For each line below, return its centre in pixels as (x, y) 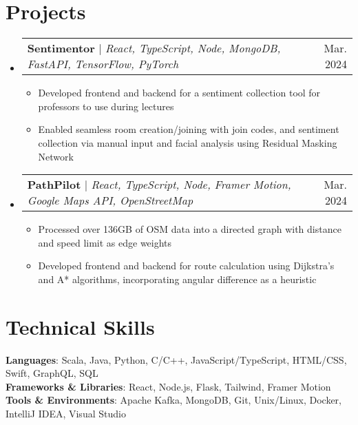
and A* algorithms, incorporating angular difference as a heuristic (177, 279)
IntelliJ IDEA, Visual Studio (66, 413)
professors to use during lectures (106, 106)
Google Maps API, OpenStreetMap (110, 200)
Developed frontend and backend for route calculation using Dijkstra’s (186, 266)
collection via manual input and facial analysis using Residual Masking (188, 142)
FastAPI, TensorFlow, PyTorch (103, 64)
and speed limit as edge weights (105, 242)
